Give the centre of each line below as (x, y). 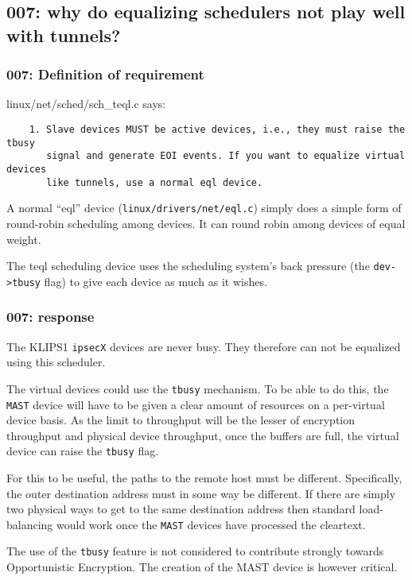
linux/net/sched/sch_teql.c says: (86, 104)
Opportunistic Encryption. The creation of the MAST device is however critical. (202, 567)
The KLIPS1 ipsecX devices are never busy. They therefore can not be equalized (204, 346)
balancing (30, 524)
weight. (24, 239)
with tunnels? (64, 35)
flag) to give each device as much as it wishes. (155, 281)
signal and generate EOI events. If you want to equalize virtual (226, 156)
